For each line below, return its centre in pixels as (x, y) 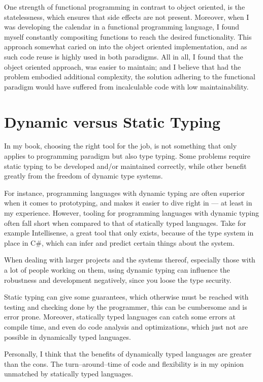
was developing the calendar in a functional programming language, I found (122, 27)
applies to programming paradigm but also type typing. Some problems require (127, 156)
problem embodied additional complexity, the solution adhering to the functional (130, 77)
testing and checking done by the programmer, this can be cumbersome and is (126, 306)
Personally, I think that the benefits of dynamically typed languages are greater (128, 354)
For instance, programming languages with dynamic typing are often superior (124, 193)
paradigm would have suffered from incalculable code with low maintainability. (126, 86)
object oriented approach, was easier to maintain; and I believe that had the (123, 66)
